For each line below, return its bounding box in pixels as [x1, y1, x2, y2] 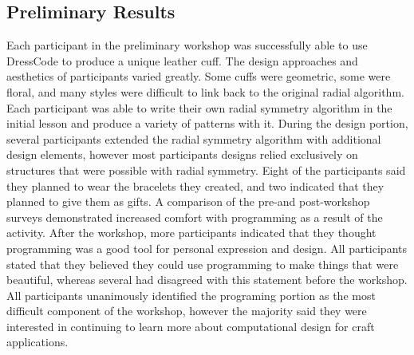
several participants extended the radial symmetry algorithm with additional [6, 130, 381, 147]
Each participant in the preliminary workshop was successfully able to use [6, 37, 368, 53]
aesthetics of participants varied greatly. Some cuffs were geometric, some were [6, 68, 391, 85]
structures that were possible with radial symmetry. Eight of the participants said [6, 161, 406, 178]
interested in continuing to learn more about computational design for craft [6, 318, 375, 334]
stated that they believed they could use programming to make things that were [6, 255, 399, 272]
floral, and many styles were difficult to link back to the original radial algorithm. [6, 83, 404, 100]
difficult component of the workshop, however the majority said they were [6, 302, 367, 319]
